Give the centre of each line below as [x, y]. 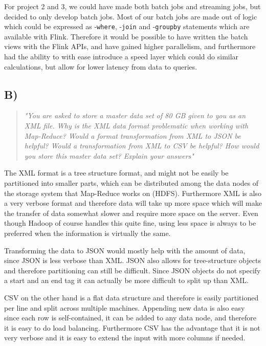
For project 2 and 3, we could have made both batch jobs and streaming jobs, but [132, 6]
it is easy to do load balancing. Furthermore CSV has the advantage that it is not [132, 327]
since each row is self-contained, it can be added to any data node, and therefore [130, 318]
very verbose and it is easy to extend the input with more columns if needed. [125, 338]
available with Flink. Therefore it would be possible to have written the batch [126, 36]
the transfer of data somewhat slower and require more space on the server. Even [131, 213]
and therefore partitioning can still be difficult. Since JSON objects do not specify [132, 270]
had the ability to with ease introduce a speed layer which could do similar [121, 57]
